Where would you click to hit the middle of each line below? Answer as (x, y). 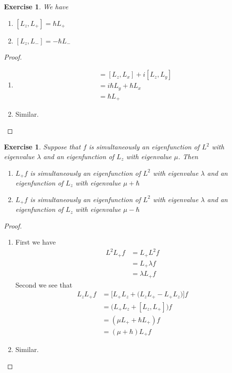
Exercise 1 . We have (36, 6)
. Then (188, 156)
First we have (36, 242)
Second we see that (44, 284)
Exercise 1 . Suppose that (42, 147)
